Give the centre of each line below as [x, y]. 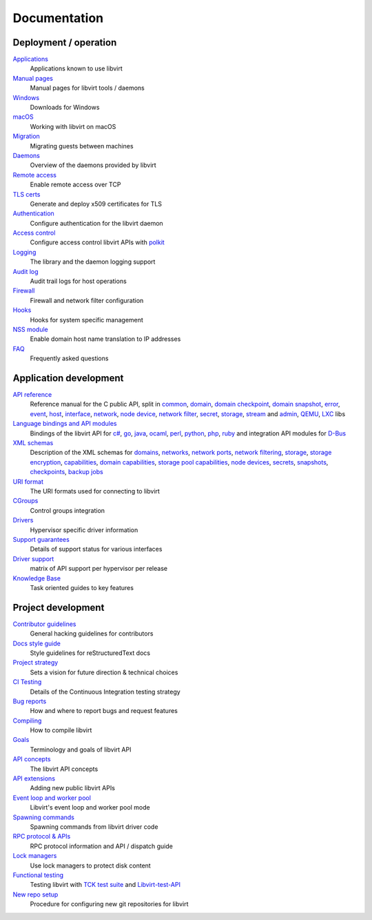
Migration [27, 136]
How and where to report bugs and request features [104, 711]
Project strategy [35, 663]
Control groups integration [68, 510]
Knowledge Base [37, 578]
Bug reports [30, 701]
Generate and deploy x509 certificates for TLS [96, 204]
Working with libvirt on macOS [73, 126]
